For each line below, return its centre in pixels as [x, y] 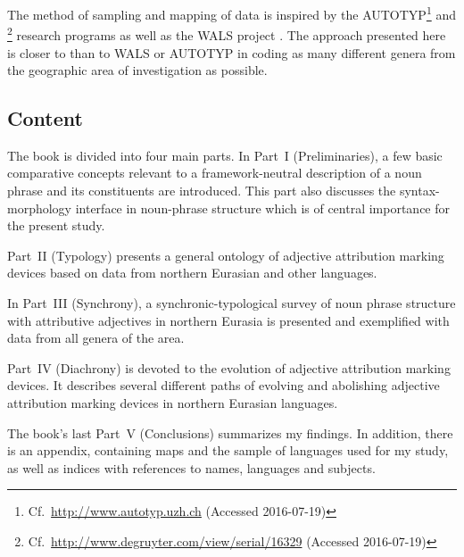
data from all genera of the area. [96, 338]
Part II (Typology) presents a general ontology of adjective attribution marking [226, 255]
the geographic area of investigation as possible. [137, 70]
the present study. [56, 225]
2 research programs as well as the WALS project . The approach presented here [227, 33]
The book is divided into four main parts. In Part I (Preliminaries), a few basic [225, 155]
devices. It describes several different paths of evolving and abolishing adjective [224, 385]
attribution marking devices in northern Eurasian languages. [173, 403]
